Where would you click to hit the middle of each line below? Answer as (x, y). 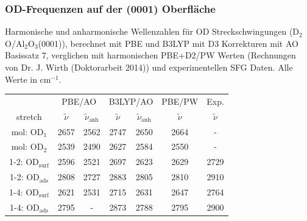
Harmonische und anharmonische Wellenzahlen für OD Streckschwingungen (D (152, 31)
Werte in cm (28, 79)
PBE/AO (79, 101)
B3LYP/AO (131, 101)
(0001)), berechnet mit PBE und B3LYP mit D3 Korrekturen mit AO (168, 43)
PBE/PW (180, 101)
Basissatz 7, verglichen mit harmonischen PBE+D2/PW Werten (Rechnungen (150, 55)
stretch (29, 116)
